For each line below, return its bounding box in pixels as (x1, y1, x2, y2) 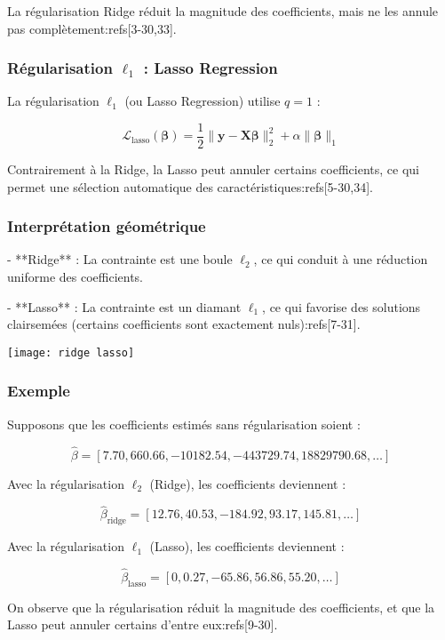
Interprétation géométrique (7, 215, 206, 237)
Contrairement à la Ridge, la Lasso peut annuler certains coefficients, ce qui (7, 160, 419, 179)
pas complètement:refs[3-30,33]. (7, 19, 177, 37)
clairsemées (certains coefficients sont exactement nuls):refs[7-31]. (7, 315, 361, 333)
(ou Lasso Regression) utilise (124, 92, 281, 110)
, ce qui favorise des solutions (262, 297, 421, 316)
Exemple (7, 380, 70, 402)
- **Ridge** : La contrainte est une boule (7, 250, 233, 268)
